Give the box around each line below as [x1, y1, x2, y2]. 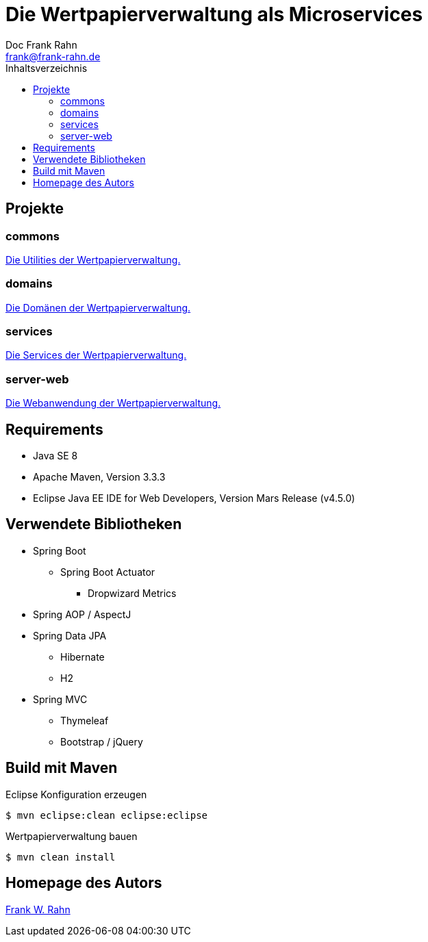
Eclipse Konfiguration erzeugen [5, 788, 147, 800]
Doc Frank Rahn [5, 38, 77, 51]
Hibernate [60, 650, 105, 663]
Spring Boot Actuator [60, 565, 155, 578]
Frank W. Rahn [5, 903, 71, 915]
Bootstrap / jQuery [60, 735, 143, 748]
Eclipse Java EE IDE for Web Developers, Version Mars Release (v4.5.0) [33, 492, 355, 505]
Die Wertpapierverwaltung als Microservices [5, 3, 423, 26]
